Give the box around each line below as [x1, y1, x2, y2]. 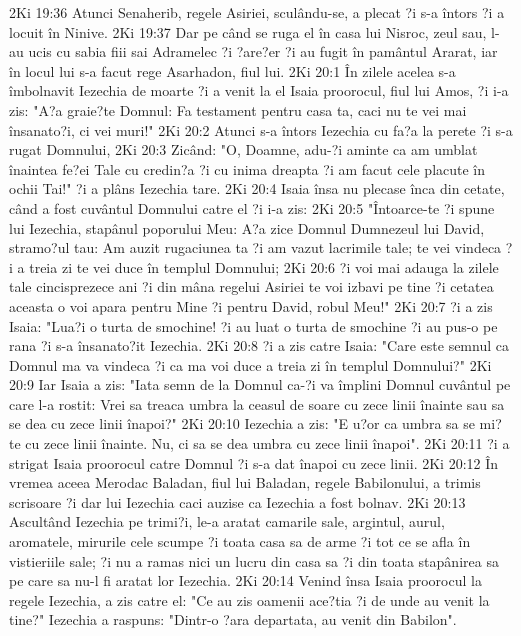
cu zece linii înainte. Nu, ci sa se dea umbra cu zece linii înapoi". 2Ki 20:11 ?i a [25, 433, 510, 454]
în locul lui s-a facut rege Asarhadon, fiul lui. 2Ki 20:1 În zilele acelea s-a [9, 60, 456, 81]
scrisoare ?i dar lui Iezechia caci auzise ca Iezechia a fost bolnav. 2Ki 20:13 [9, 491, 466, 512]
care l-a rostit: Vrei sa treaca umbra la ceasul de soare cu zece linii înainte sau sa [9, 393, 505, 414]
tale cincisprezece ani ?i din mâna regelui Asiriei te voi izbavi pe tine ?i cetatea [9, 276, 494, 297]
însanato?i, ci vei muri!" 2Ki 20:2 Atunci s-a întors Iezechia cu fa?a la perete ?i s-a [9, 119, 513, 140]
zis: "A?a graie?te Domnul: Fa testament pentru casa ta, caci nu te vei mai [9, 99, 467, 120]
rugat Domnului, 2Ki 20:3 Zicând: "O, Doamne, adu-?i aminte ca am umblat [9, 139, 478, 160]
